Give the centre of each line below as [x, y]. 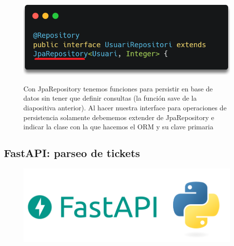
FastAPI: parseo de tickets [72, 153]
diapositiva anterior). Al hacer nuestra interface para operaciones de [125, 108]
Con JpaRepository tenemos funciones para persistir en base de [118, 88]
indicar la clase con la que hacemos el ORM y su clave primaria [118, 127]
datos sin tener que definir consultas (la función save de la [110, 98]
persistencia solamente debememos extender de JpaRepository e [119, 117]
